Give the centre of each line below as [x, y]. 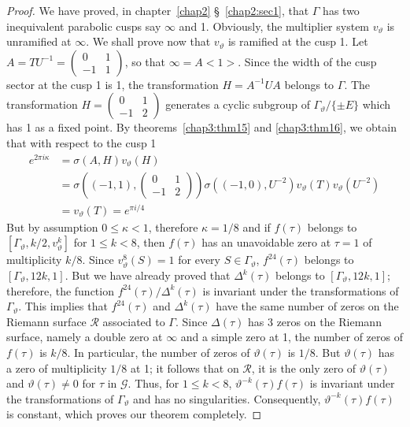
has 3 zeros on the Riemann [315, 321]
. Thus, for [153, 383]
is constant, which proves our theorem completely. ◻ [134, 414]
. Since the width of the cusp [307, 61]
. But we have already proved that [148, 275]
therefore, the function [60, 290]
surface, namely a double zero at [85, 337]
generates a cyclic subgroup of [238, 104]
